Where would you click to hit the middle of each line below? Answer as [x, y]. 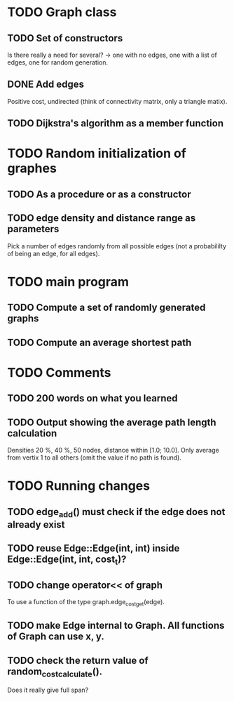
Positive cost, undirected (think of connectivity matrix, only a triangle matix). [117, 101]
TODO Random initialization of [97, 153]
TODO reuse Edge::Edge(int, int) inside [94, 548]
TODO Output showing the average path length [112, 422]
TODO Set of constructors [65, 38]
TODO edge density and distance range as [102, 218]
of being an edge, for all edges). [54, 253]
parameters [33, 229]
